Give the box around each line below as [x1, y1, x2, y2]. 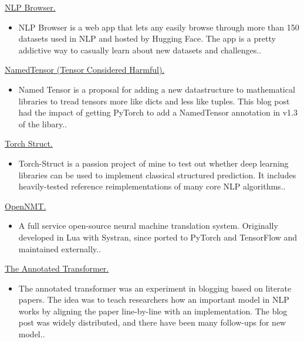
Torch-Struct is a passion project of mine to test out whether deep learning [18, 157, 289, 169]
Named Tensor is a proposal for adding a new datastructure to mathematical [18, 83, 295, 95]
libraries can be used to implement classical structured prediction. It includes [18, 168, 296, 181]
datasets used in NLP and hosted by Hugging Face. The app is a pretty [18, 32, 276, 45]
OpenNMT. [5, 199, 46, 212]
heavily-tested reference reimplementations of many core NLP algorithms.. [18, 180, 286, 192]
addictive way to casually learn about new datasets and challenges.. [18, 43, 262, 56]
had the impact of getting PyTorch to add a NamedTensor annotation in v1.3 [18, 106, 298, 118]
